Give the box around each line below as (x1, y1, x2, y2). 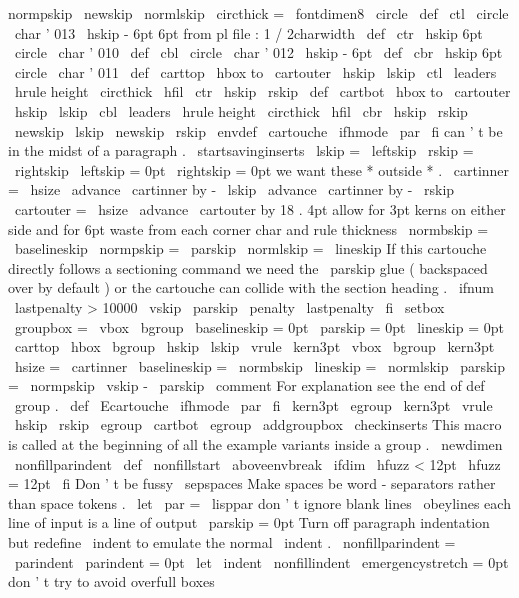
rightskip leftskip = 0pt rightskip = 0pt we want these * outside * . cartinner (14, 159, 510, 180)
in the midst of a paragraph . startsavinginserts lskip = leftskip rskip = (8, 140, 474, 161)
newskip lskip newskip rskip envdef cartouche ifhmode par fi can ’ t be (14, 120, 503, 141)
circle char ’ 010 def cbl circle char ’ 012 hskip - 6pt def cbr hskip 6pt (14, 42, 503, 63)
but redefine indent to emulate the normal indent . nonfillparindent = (8, 532, 456, 553)
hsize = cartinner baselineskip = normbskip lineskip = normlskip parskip (14, 355, 505, 376)
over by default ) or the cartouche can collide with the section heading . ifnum (8, 277, 494, 298)
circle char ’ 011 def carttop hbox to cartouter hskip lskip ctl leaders (14, 61, 497, 82)
